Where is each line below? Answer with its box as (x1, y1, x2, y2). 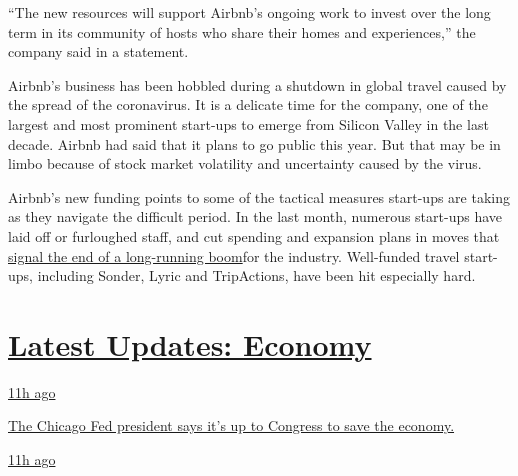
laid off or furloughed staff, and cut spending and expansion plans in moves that (8, 225, 500, 246)
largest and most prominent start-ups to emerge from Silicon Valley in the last (8, 113, 489, 134)
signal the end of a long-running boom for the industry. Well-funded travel (8, 245, 460, 266)
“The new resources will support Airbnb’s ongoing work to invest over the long (8, 2, 491, 22)
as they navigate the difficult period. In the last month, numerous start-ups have (8, 206, 503, 227)
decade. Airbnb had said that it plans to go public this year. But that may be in (8, 133, 501, 154)
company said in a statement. (8, 41, 189, 62)
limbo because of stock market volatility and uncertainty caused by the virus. (8, 153, 482, 174)
